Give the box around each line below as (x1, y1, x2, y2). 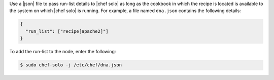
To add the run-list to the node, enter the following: (9, 49, 116, 55)
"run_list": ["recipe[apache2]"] (25, 28, 109, 34)
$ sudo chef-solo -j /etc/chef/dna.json (20, 62, 122, 68)
